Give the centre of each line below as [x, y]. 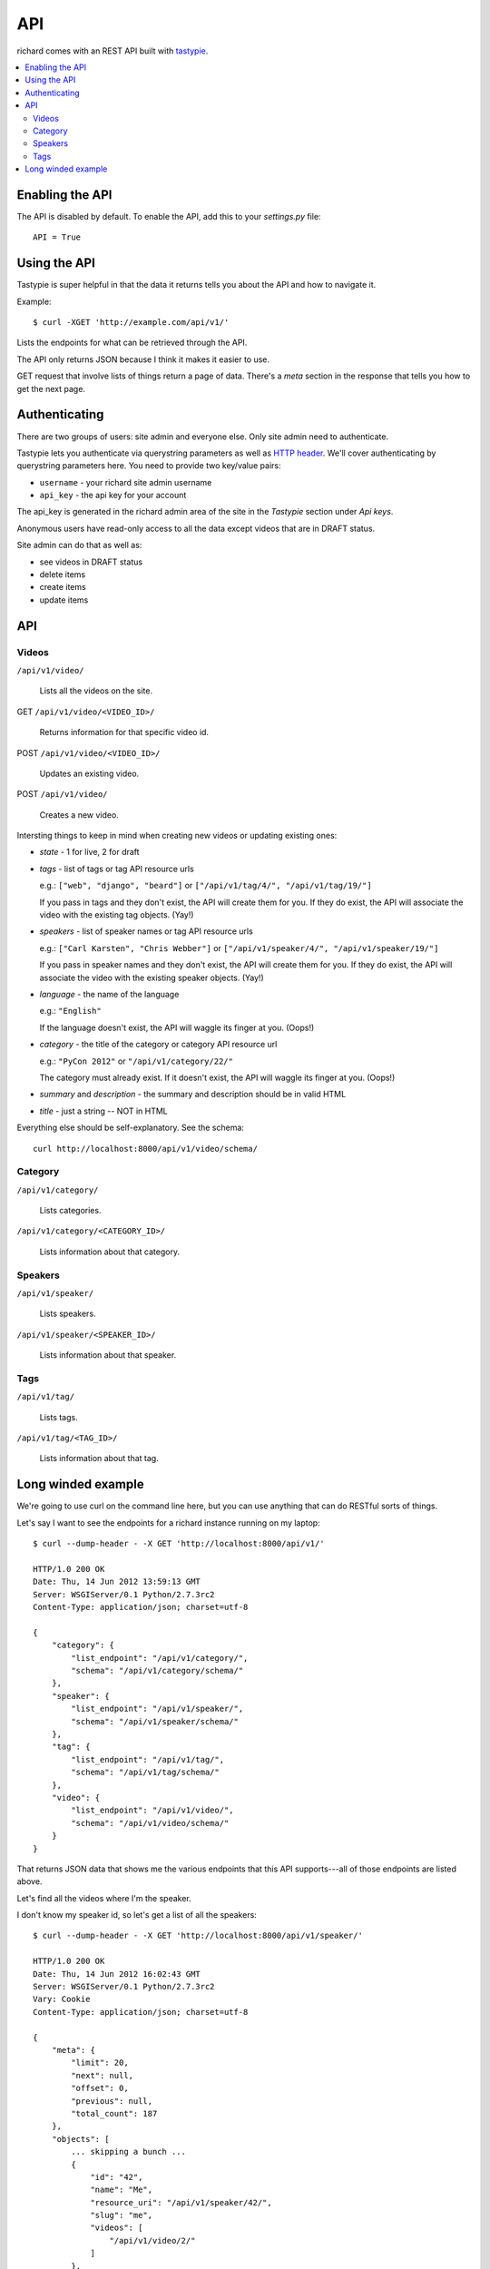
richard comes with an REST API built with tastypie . [113, 51]
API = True [57, 237]
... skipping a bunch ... [128, 2152]
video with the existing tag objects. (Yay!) [117, 915]
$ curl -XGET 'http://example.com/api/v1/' [131, 323]
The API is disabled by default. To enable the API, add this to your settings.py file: [169, 216]
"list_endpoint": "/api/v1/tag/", [148, 1759]
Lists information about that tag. [99, 1459]
